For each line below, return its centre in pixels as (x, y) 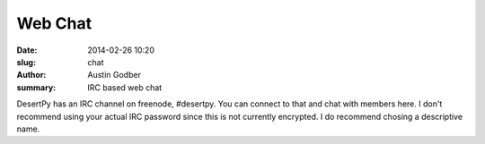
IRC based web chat (125, 87)
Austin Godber (114, 75)
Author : (31, 75)
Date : (27, 50)
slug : (26, 62)
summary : (36, 87)
